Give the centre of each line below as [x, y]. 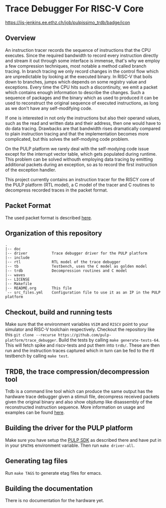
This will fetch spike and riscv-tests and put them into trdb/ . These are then [83, 345]
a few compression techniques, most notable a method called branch [76, 66]
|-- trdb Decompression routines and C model [66, 271]
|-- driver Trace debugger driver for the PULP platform [76, 254]
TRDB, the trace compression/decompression [77, 371]
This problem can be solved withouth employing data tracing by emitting [79, 159]
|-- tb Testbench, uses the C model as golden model [76, 267]
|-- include [17, 258]
